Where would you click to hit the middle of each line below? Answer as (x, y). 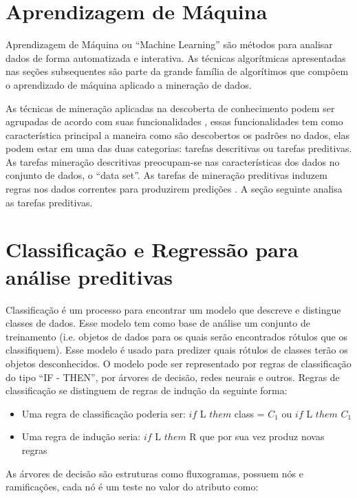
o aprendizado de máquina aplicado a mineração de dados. (129, 84)
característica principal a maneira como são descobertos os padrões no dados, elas (178, 134)
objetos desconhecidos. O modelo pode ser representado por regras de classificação (178, 363)
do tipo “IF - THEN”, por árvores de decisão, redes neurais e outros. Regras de (173, 377)
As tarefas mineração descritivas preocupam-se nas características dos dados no (173, 161)
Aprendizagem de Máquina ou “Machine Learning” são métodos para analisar (169, 44)
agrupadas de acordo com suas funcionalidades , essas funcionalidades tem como (174, 121)
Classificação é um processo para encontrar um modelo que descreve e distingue (173, 309)
